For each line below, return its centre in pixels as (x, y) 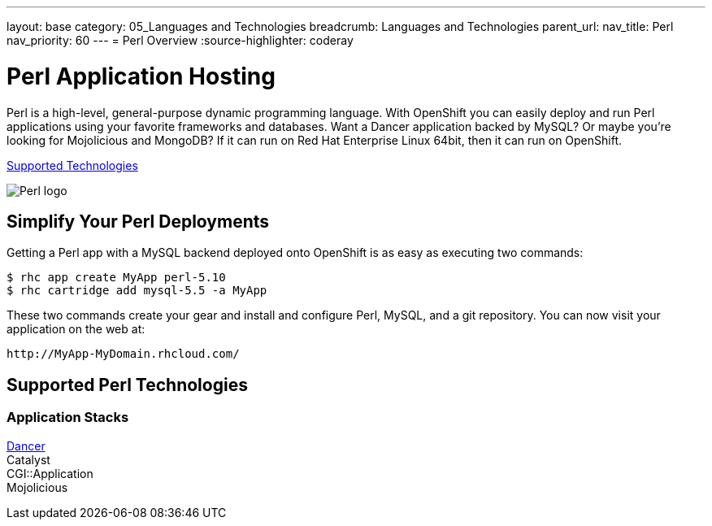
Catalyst (28, 459)
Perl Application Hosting (141, 76)
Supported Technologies (72, 165)
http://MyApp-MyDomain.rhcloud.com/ (123, 354)
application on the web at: (76, 329)
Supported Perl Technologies (127, 385)
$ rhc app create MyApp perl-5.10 (116, 278)
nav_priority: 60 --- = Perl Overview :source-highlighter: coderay (180, 40)
